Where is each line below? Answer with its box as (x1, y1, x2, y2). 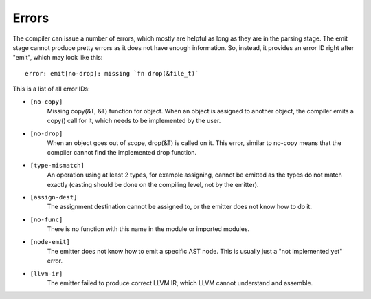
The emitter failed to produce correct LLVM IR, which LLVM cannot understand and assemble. (47, 279, 313, 287)
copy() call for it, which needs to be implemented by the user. (47, 117, 221, 125)
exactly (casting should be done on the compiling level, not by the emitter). (47, 180, 259, 188)
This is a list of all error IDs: (12, 85, 90, 93)
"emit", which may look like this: (12, 54, 103, 62)
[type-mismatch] (30, 162, 85, 169)
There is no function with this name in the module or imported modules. (47, 225, 250, 233)
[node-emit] (30, 238, 70, 245)
